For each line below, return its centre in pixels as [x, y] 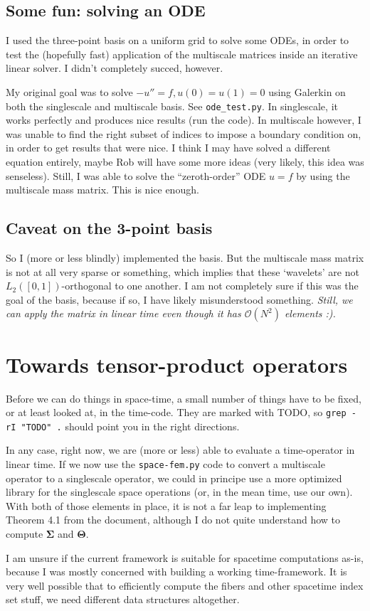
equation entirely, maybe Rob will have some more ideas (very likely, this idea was [185, 162]
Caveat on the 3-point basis [109, 228]
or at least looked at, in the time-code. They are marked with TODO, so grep [176, 412]
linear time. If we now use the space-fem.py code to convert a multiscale [165, 464]
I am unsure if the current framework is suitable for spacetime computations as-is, [185, 557]
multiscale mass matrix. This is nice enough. [102, 190]
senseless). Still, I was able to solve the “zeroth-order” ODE [136, 175]
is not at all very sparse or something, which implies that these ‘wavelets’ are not [183, 271]
